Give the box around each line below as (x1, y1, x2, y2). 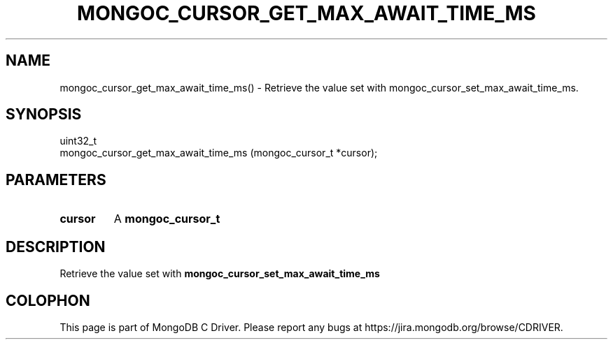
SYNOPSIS (6, 105, 82, 124)
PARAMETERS (6, 170, 106, 189)
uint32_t (59, 135, 97, 147)
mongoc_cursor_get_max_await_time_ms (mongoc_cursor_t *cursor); (59, 147, 378, 159)
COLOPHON (6, 291, 90, 309)
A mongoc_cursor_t (113, 212, 220, 226)
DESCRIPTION (6, 237, 106, 256)
